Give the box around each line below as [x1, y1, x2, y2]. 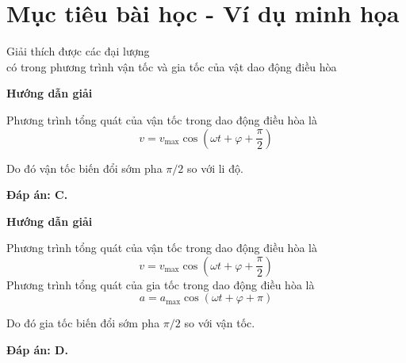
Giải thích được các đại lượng [6, 43, 150, 59]
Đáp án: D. [6, 342, 68, 358]
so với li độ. [186, 159, 243, 176]
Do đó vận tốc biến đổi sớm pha [6, 159, 163, 176]
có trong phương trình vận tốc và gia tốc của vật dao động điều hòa [6, 58, 337, 75]
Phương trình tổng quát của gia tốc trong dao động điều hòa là [6, 276, 315, 292]
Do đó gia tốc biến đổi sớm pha [6, 315, 160, 331]
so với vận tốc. [184, 315, 255, 331]
